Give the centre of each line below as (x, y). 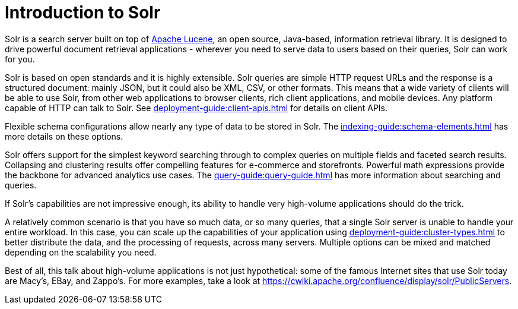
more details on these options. (64, 136)
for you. (20, 59)
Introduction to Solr (83, 12)
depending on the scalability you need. (81, 252)
